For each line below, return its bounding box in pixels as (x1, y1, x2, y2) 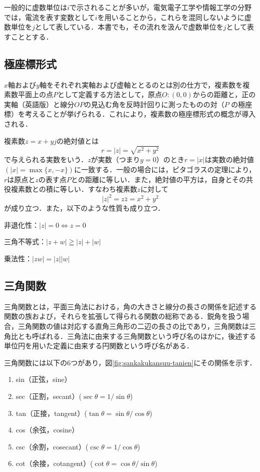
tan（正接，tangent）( (16, 407, 87, 418)
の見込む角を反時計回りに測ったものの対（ (84, 99, 224, 109)
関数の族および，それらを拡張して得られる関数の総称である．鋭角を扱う (4, 311, 242, 321)
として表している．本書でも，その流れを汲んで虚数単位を (35, 22, 223, 32)
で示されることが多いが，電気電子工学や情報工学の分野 (69, 2, 252, 12)
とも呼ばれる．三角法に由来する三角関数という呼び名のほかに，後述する (18, 330, 256, 341)
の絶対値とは (56, 135, 99, 146)
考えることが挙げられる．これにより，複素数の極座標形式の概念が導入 (25, 109, 256, 119)
